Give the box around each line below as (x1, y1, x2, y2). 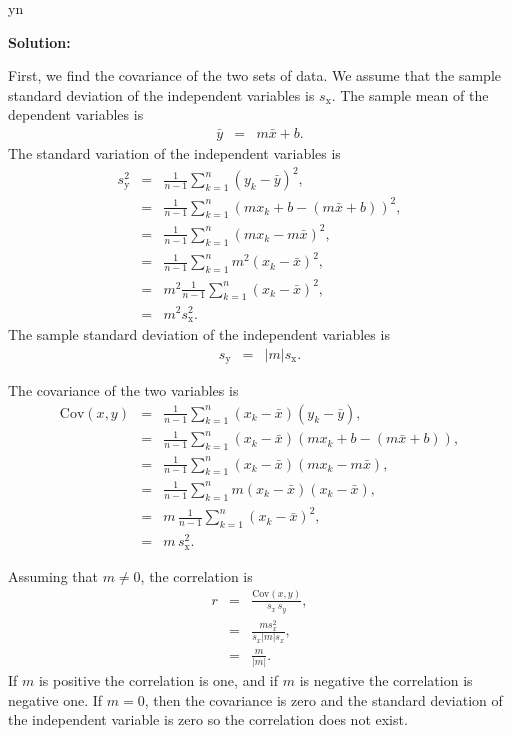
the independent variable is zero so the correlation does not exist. (8, 709, 408, 730)
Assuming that (8, 565, 98, 586)
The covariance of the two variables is (8, 380, 239, 401)
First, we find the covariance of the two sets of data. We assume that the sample (8, 65, 501, 86)
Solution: (8, 31, 71, 52)
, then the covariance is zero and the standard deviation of (144, 689, 503, 710)
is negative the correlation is (299, 670, 473, 691)
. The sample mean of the (331, 84, 489, 105)
